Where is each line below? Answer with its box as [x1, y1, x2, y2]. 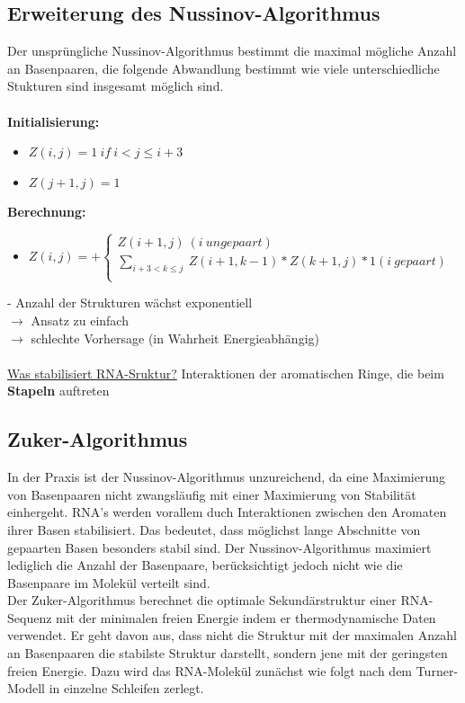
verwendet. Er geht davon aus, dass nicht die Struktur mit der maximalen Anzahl [7, 626, 457, 645]
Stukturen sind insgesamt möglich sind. [7, 76, 224, 95]
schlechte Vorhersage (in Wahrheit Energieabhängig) [31, 328, 319, 347]
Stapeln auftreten [7, 381, 110, 400]
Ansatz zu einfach [31, 310, 129, 329]
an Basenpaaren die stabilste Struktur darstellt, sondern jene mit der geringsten [7, 644, 448, 663]
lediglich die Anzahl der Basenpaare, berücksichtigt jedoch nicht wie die [7, 556, 403, 574]
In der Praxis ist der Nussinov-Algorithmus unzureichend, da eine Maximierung [7, 467, 445, 486]
